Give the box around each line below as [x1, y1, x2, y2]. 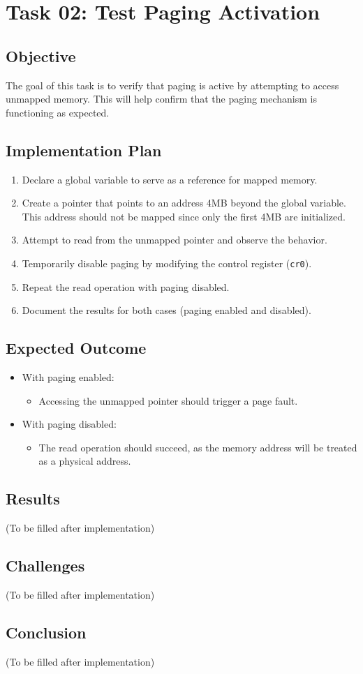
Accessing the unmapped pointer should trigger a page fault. [38, 393, 298, 407]
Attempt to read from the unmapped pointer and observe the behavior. [22, 232, 327, 247]
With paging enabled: [22, 369, 114, 384]
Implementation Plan [6, 139, 162, 160]
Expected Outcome [6, 337, 147, 359]
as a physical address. [38, 454, 131, 468]
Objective [6, 45, 76, 66]
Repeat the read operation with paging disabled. [22, 279, 230, 294]
